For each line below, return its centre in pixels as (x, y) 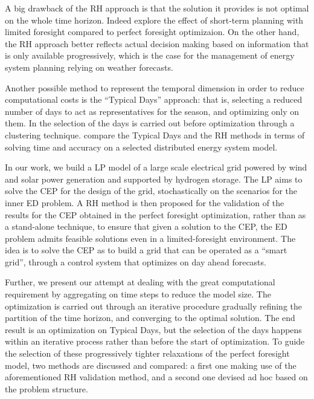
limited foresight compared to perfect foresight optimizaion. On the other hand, (152, 32)
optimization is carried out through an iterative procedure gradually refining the (154, 306)
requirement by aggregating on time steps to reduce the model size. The (138, 294)
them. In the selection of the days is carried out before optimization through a (150, 123)
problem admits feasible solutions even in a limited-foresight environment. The (150, 238)
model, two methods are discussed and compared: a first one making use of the (151, 365)
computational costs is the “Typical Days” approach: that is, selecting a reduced (154, 99)
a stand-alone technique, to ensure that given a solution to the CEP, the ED (146, 226)
